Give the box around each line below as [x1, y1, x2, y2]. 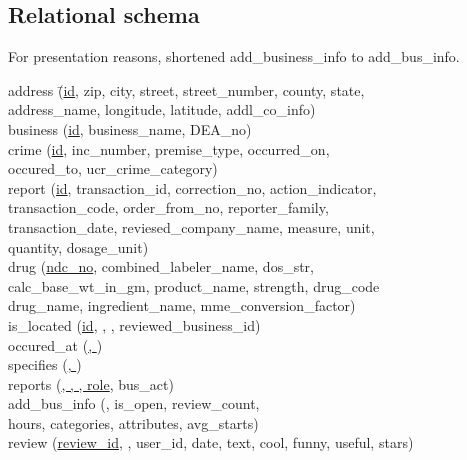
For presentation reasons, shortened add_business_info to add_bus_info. [8, 46, 460, 67]
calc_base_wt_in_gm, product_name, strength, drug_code [8, 275, 380, 296]
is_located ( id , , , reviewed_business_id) [8, 314, 261, 335]
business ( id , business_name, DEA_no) [8, 118, 252, 139]
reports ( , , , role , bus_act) [8, 373, 174, 394]
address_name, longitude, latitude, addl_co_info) [8, 99, 316, 120]
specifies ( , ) [8, 354, 82, 375]
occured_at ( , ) [8, 334, 103, 355]
